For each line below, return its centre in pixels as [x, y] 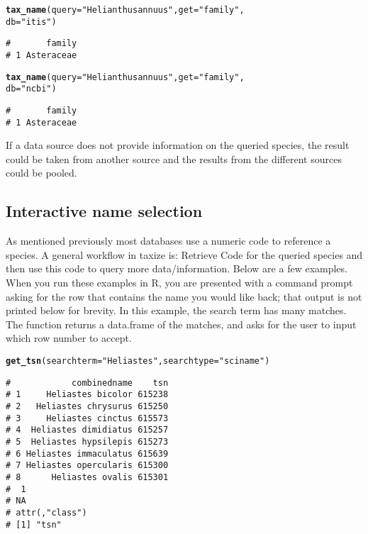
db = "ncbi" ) [31, 89]
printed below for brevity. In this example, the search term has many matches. [176, 310]
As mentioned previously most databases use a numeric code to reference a [168, 241]
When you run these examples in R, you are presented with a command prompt [179, 283]
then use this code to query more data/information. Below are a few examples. [177, 268]
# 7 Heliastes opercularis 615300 [87, 466]
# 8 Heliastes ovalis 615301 [87, 477]
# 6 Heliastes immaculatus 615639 [87, 454]
